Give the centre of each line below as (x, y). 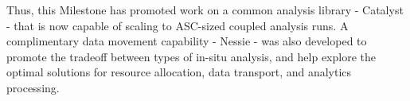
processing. (33, 87)
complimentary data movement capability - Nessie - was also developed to (187, 41)
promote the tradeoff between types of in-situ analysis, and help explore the (191, 56)
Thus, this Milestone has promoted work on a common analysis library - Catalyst (205, 10)
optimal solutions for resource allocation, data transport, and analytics (179, 72)
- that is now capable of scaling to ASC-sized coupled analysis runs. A (178, 25)
